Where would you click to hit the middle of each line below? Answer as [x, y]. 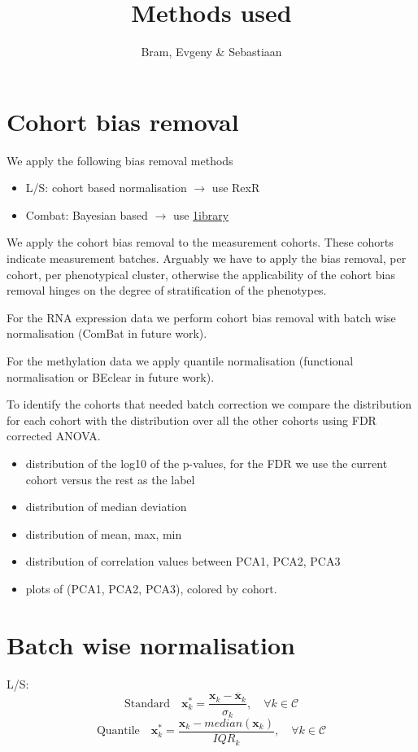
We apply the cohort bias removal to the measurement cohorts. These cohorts [200, 242]
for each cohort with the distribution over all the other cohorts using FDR [192, 420]
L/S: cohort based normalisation [106, 188]
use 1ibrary [201, 214]
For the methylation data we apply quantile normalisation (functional [180, 361]
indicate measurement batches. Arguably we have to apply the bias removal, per [207, 258]
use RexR [236, 188]
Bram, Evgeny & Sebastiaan [211, 52]
